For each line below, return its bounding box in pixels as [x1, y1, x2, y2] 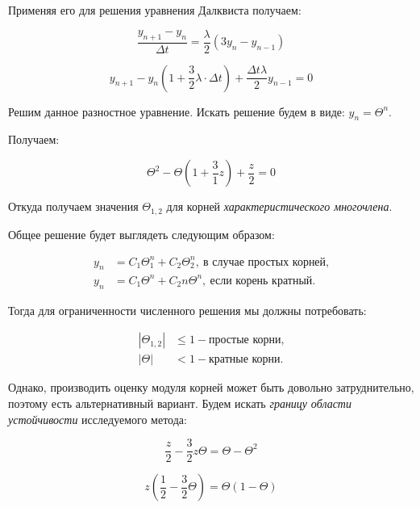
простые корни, [209, 334, 285, 346]
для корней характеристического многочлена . [166, 198, 393, 215]
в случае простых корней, [202, 256, 329, 268]
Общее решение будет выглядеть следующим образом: [8, 225, 275, 242]
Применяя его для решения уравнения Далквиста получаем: [8, 2, 301, 18]
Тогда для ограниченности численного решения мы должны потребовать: [8, 301, 367, 318]
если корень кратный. [210, 275, 316, 287]
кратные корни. [209, 354, 284, 366]
